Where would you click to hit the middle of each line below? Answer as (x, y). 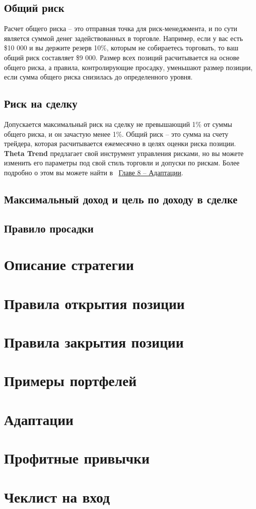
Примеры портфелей (70, 380)
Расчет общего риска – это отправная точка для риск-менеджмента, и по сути (121, 28)
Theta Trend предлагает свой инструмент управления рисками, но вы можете (124, 153)
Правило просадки (49, 228)
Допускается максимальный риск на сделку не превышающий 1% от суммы (118, 124)
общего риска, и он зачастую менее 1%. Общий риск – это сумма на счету (116, 134)
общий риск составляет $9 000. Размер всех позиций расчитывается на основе (122, 57)
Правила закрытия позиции (94, 342)
